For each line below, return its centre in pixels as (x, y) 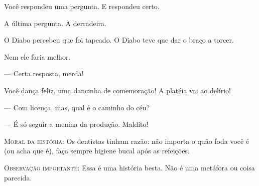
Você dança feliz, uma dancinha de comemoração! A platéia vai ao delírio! (117, 90)
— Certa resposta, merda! (44, 73)
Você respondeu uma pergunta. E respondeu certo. (82, 6)
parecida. (18, 177)
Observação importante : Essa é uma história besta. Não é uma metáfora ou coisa (129, 167)
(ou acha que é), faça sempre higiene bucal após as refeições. (97, 151)
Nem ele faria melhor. (37, 56)
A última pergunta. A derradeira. (55, 23)
